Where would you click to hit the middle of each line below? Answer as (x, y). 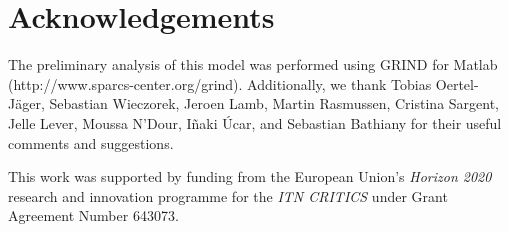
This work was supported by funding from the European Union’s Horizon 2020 (250, 176)
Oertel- (457, 83)
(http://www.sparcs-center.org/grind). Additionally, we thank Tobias (220, 83)
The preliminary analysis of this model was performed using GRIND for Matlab (253, 64)
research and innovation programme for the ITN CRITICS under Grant (228, 195)
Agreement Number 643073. (93, 215)
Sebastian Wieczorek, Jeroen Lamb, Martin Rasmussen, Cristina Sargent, (274, 103)
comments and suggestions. (91, 142)
